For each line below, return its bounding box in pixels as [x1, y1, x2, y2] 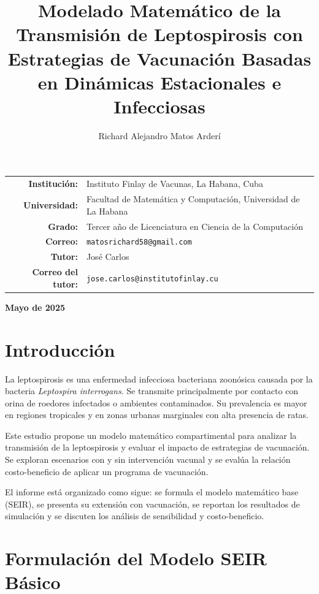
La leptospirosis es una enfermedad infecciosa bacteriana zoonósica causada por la [5, 372, 313, 385]
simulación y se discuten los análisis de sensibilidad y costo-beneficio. [5, 509, 264, 522]
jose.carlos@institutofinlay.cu [86, 274, 218, 283]
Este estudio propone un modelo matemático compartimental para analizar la [5, 428, 297, 441]
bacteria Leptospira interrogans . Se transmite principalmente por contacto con [5, 384, 299, 397]
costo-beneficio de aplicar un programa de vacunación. [5, 465, 209, 478]
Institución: [28, 177, 78, 190]
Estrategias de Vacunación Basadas [7, 45, 312, 70]
